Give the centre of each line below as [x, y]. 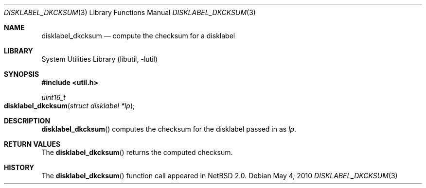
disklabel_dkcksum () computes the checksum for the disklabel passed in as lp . [169, 129]
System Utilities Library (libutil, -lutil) [100, 59]
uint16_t [53, 97]
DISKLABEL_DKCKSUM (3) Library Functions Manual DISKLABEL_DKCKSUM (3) [130, 12]
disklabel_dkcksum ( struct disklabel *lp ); [70, 106]
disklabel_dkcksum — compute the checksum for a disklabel [138, 36]
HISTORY [19, 167]
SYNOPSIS [22, 74]
